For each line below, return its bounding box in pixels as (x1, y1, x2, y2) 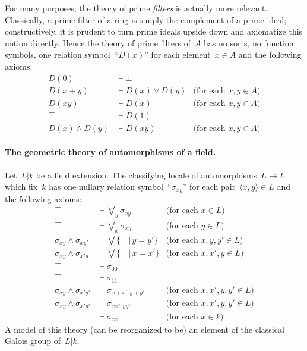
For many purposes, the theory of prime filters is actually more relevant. (5, 2, 268, 14)
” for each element (144, 48, 211, 61)
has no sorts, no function (204, 36, 294, 49)
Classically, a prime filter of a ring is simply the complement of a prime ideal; (5, 13, 287, 26)
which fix (5, 180, 38, 193)
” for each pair (182, 180, 236, 193)
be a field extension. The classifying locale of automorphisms (36, 168, 257, 181)
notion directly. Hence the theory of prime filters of (5, 36, 191, 49)
